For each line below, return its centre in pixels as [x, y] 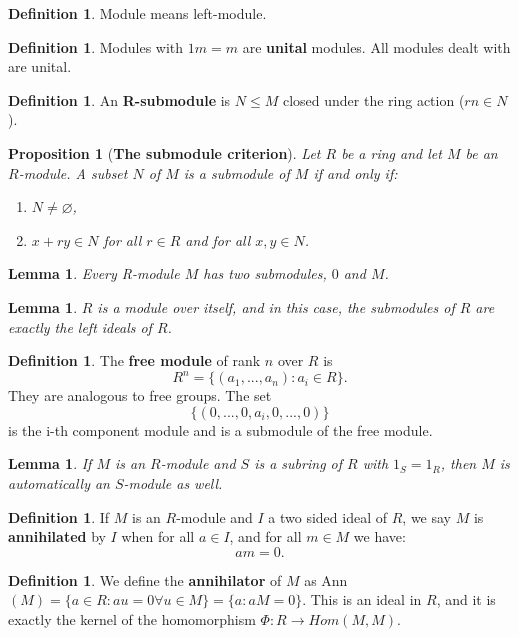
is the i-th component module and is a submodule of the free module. [220, 429]
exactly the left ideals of [80, 326]
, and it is [466, 599]
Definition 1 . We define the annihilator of [145, 579]
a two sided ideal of [328, 516]
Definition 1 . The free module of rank [134, 360]
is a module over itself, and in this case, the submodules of [276, 306]
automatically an [59, 483]
